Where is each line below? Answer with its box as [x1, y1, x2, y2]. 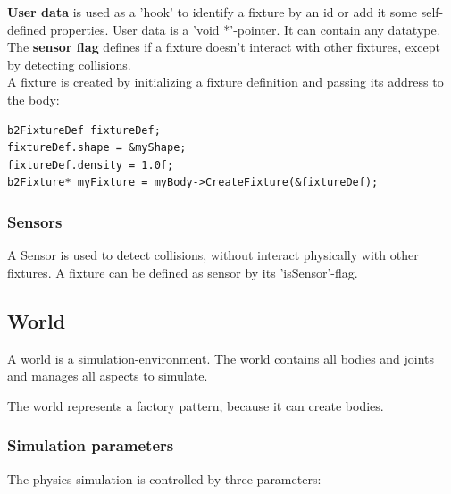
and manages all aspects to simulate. [7, 366, 208, 385]
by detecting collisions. [7, 54, 131, 73]
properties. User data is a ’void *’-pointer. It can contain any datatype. [50, 20, 440, 38]
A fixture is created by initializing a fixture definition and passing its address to [7, 72, 444, 91]
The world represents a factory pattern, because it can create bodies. [7, 396, 384, 414]
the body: [7, 89, 60, 108]
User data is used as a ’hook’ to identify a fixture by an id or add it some [7, 3, 418, 21]
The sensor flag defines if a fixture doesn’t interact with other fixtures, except [7, 38, 440, 56]
